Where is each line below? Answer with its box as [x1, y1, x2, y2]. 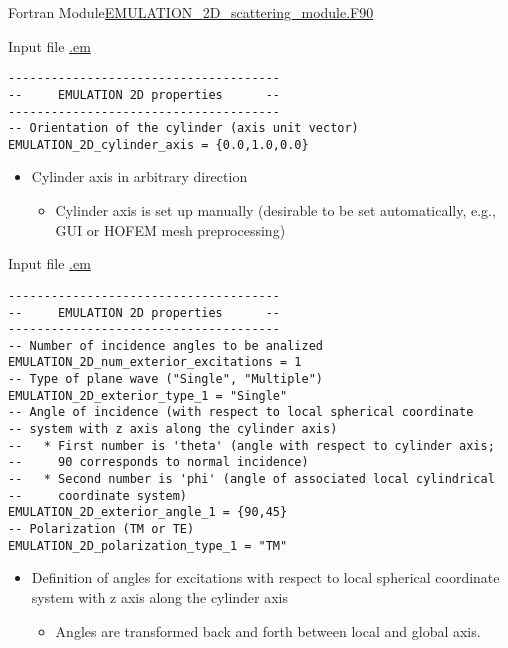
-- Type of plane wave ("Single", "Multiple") [8, 372, 323, 387]
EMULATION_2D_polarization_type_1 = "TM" [8, 538, 288, 553]
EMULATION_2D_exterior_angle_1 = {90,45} [8, 505, 288, 520]
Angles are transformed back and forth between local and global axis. [55, 620, 481, 641]
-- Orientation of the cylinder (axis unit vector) [8, 121, 359, 136]
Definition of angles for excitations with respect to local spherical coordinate [31, 567, 500, 588]
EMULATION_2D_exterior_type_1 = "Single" [8, 388, 288, 403]
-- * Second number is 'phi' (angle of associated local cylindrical [8, 472, 495, 487]
